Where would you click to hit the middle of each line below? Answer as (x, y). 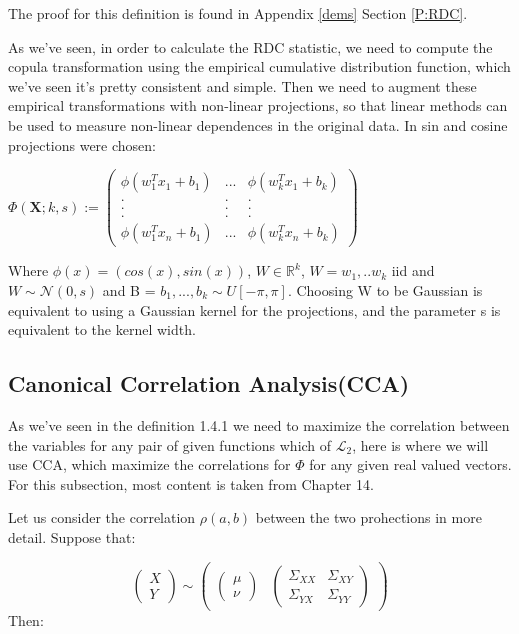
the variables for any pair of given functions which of (170, 444)
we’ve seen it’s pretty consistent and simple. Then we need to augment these (242, 85)
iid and (413, 270)
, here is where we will (420, 444)
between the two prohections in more (368, 517)
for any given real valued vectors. (410, 464)
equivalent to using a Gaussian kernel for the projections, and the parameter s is (254, 309)
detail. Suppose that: (72, 536)
